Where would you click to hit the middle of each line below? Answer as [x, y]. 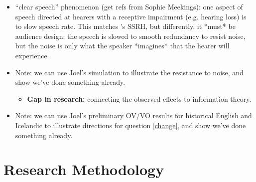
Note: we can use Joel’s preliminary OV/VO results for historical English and [133, 115]
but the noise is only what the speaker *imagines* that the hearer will [122, 46]
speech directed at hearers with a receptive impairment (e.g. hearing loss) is [131, 16]
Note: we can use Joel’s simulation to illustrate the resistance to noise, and [129, 72]
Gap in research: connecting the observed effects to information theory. [139, 98]
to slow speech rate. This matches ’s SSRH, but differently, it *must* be [125, 26]
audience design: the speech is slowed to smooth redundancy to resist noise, [130, 36]
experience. [32, 55]
